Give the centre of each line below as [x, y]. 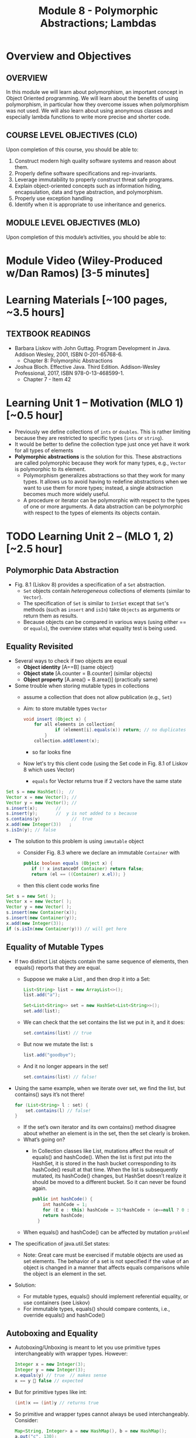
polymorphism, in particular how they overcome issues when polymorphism [97, 104]
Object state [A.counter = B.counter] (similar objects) [88, 673]
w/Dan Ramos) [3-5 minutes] [78, 273]
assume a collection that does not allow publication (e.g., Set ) [97, 697]
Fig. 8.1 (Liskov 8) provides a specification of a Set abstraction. [90, 584]
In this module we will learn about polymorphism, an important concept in [94, 92]
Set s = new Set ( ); [31, 896]
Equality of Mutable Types [55, 947]
